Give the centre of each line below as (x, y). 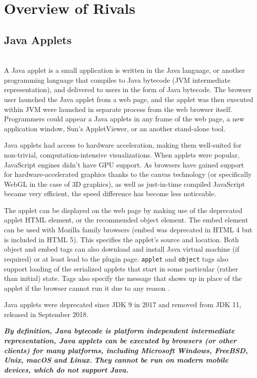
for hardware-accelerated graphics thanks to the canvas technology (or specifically (128, 174)
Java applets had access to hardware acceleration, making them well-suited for (123, 145)
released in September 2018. (46, 314)
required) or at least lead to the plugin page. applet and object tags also (116, 258)
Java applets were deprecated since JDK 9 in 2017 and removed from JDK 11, (123, 304)
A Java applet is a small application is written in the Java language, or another (125, 70)
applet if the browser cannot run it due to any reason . (87, 288)
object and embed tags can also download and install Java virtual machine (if (122, 249)
